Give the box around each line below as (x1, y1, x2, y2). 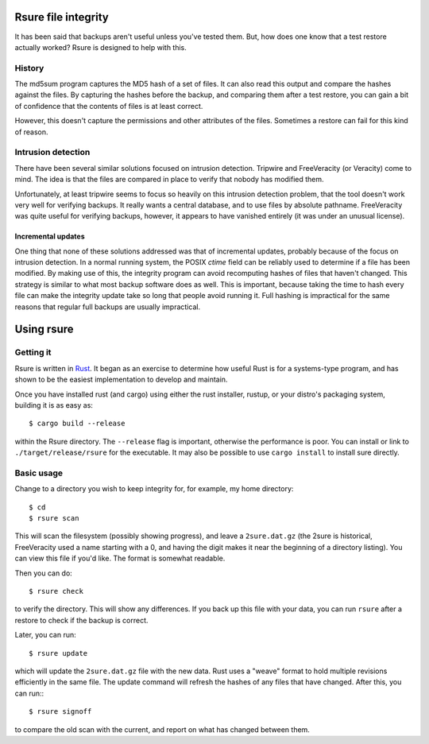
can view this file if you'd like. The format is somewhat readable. (14, 553, 226, 564)
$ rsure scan (29, 513, 79, 523)
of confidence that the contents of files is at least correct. (14, 101, 203, 110)
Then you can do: (14, 568, 73, 578)
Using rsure (14, 323, 75, 336)
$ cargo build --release (29, 419, 126, 428)
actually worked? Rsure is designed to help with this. (14, 42, 187, 52)
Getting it (14, 347, 52, 358)
